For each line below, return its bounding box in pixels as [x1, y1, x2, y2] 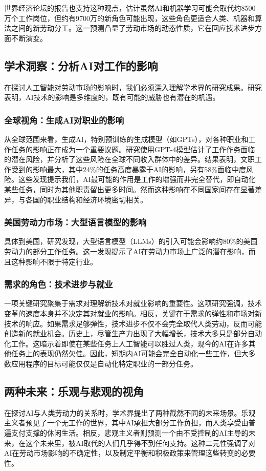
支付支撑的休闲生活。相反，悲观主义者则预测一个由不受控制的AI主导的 [11, 427, 249, 438]
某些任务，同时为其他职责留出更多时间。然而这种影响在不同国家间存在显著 [4, 183, 255, 194]
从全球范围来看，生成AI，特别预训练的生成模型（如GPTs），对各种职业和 [4, 133, 249, 144]
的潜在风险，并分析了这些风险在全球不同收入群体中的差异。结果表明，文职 [4, 154, 255, 165]
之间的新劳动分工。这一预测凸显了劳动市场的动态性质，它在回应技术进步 [11, 23, 255, 33]
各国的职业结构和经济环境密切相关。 [25, 194, 147, 204]
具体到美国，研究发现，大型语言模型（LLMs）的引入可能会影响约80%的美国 [4, 236, 258, 247]
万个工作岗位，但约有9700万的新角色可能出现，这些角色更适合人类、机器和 [4, 12, 255, 23]
